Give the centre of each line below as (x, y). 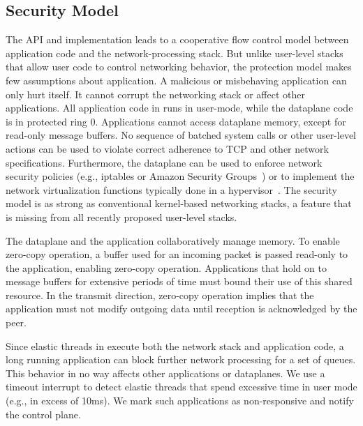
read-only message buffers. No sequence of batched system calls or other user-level (181, 135)
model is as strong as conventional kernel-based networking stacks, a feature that (179, 203)
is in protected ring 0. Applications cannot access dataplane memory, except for (176, 121)
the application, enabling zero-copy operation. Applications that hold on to (166, 267)
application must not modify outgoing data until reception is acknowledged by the (181, 309)
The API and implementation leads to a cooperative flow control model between (177, 39)
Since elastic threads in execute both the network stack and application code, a (175, 345)
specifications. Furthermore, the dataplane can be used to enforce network (164, 162)
